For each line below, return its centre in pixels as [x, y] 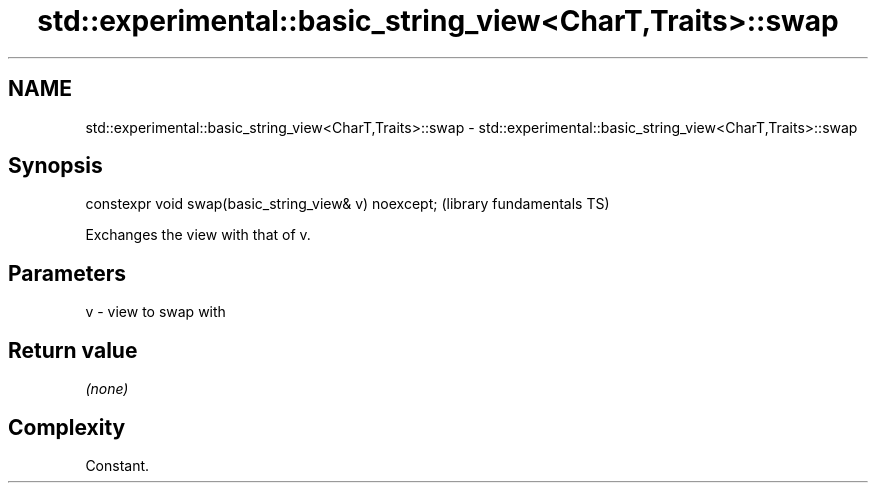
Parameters [67, 273]
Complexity [67, 427]
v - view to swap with [155, 312]
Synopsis [55, 166]
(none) [107, 389]
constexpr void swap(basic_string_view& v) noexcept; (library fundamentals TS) [347, 204]
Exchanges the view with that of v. [198, 235]
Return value [73, 350]
